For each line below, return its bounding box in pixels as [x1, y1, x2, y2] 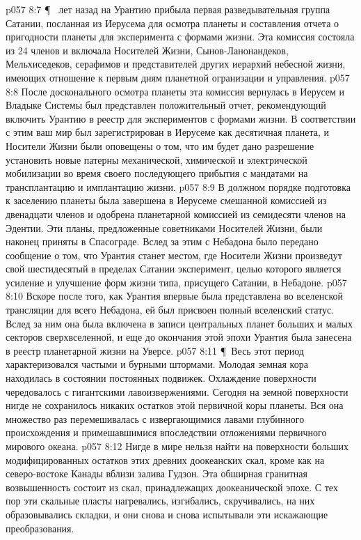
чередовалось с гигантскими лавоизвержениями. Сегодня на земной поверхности [6, 384, 348, 399]
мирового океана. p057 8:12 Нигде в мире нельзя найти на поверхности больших [6, 439, 349, 453]
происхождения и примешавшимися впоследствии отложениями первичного [6, 425, 327, 440]
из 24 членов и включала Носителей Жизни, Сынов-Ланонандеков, [6, 43, 289, 57]
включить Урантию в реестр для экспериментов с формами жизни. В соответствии [6, 111, 356, 125]
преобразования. [6, 520, 74, 535]
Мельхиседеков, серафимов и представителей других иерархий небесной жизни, [6, 56, 346, 71]
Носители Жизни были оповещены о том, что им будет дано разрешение [6, 138, 314, 153]
